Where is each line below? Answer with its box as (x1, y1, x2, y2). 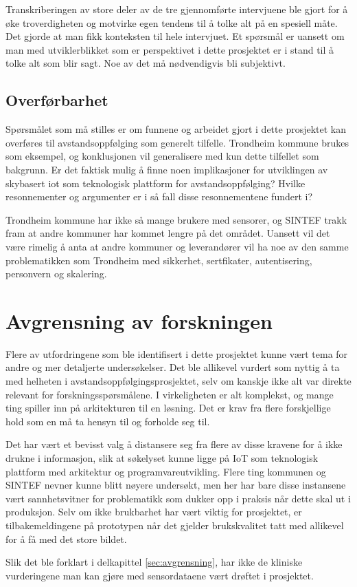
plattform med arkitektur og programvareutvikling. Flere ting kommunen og (5, 464, 326, 478)
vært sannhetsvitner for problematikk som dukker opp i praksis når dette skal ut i (5, 491, 351, 505)
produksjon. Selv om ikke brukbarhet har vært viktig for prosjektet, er (5, 504, 302, 519)
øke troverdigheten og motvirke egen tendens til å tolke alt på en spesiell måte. (5, 15, 338, 30)
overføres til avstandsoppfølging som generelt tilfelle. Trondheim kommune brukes (5, 135, 349, 149)
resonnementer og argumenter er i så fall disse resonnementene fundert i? (5, 189, 313, 204)
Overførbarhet (5, 89, 108, 111)
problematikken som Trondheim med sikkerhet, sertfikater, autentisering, (5, 253, 312, 267)
